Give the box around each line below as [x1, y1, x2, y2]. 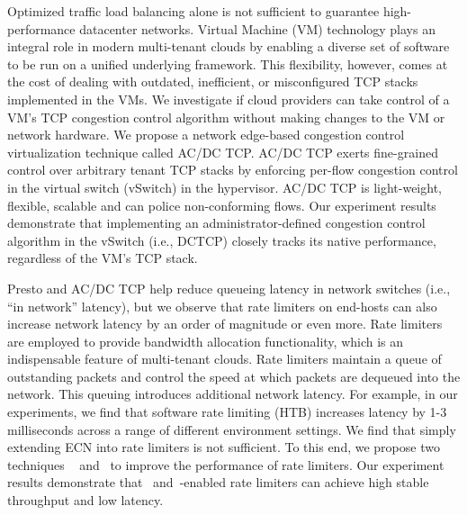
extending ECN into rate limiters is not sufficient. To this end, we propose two [7, 438, 440, 456]
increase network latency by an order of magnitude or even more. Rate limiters [7, 314, 443, 333]
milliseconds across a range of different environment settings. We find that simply [7, 420, 456, 438]
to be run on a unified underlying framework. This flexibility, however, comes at [7, 54, 448, 73]
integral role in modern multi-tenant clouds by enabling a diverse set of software [7, 37, 450, 56]
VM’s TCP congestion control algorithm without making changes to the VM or [7, 107, 445, 126]
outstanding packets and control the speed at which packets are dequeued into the [7, 366, 461, 385]
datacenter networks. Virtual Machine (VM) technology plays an [79, 19, 436, 38]
